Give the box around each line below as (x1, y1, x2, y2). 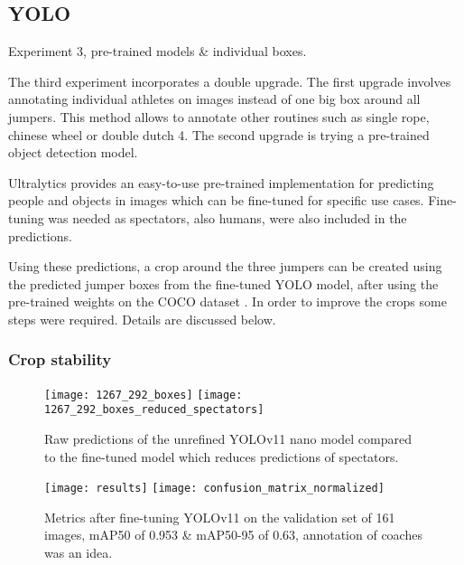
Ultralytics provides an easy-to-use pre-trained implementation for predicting (8, 173, 434, 192)
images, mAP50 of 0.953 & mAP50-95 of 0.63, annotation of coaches (44, 525, 422, 544)
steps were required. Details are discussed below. (8, 309, 276, 328)
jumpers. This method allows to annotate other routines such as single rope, (8, 107, 430, 126)
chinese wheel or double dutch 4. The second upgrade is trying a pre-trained (8, 125, 430, 144)
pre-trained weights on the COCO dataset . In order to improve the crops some (8, 292, 447, 311)
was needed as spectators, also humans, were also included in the (48, 208, 407, 227)
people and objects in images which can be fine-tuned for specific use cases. (8, 191, 424, 210)
